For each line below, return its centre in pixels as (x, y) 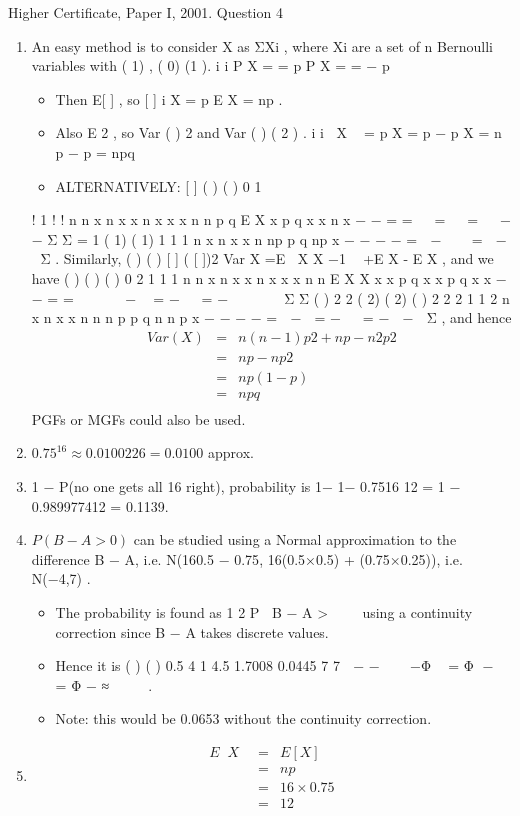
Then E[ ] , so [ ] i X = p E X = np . (169, 98)
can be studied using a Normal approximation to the (295, 539)
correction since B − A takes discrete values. (192, 631)
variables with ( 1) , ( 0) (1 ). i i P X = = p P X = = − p (210, 65)
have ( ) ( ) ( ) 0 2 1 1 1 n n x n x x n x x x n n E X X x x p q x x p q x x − (269, 277)
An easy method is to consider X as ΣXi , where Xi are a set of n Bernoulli (262, 45)
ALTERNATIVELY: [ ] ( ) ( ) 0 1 (158, 185)
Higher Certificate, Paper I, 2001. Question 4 (145, 12)
